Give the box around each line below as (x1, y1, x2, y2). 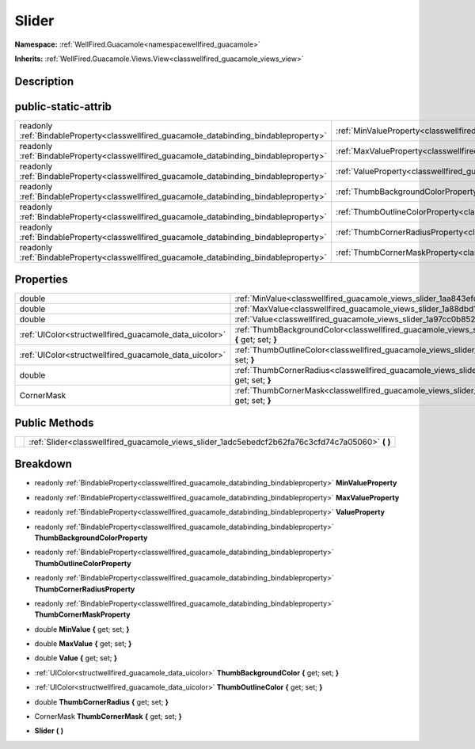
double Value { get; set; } (34, 653, 118, 663)
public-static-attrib (14, 100, 112, 113)
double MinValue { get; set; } (34, 624, 130, 633)
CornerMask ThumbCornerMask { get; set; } (34, 712, 182, 721)
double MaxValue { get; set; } (34, 639, 132, 648)
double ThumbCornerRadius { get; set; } (34, 697, 169, 706)
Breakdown (14, 458, 73, 471)
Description (14, 74, 74, 88)
